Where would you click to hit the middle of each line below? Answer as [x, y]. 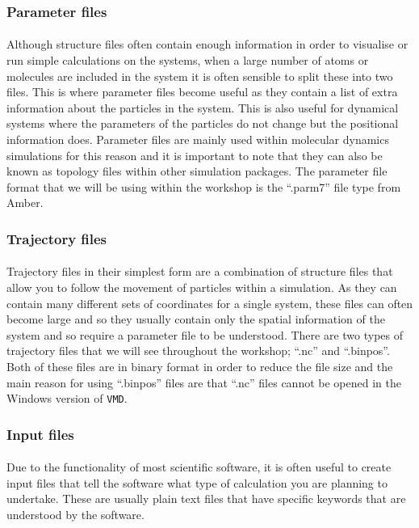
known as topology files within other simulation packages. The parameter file [197, 171]
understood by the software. [75, 515]
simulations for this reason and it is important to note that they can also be [195, 155]
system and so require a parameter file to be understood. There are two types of [205, 334]
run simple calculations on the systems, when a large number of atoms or [188, 60]
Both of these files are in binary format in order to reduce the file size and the [200, 366]
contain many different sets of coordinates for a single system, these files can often [210, 303]
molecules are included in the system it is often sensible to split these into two [200, 76]
